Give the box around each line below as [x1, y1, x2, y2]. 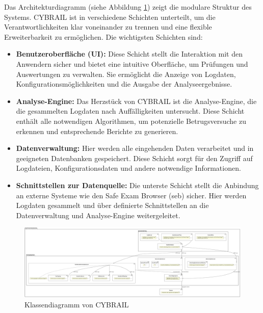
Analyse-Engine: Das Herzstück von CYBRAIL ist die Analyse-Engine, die [16, 95, 257, 106]
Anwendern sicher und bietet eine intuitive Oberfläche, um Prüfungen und [16, 58, 248, 69]
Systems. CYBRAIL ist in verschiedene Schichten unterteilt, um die [4, 11, 216, 22]
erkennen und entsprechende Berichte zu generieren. [16, 125, 178, 136]
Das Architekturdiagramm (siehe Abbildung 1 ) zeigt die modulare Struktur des [4, 2, 252, 12]
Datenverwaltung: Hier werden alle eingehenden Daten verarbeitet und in [16, 143, 254, 153]
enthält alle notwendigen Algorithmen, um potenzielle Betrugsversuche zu [16, 115, 246, 126]
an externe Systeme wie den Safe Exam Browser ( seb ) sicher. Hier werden [16, 190, 247, 200]
